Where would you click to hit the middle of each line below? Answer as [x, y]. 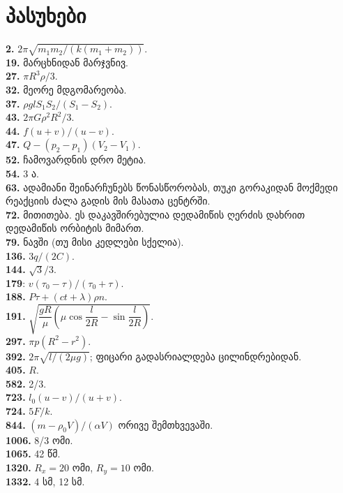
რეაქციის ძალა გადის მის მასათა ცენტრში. [108, 201]
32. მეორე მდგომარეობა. [66, 90]
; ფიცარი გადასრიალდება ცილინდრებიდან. [196, 356]
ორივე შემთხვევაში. [166, 424]
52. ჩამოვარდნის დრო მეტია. [76, 160]
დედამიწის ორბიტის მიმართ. [75, 228]
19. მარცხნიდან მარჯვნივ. [67, 62]
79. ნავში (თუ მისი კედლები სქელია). [95, 242]
